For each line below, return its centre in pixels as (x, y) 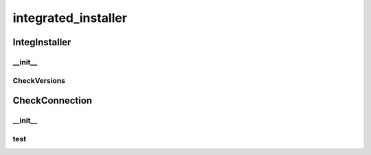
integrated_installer (70, 18)
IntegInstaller (42, 42)
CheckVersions (39, 80)
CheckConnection (53, 100)
